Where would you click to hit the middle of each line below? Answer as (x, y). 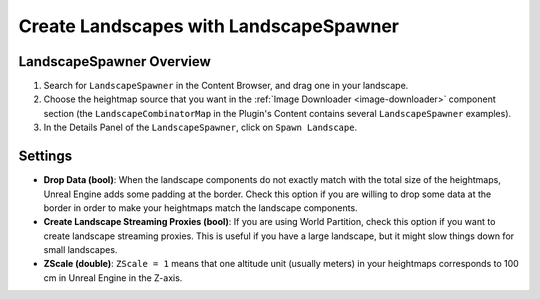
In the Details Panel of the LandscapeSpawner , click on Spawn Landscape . (200, 127)
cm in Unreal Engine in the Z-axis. (113, 277)
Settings (45, 156)
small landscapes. (80, 250)
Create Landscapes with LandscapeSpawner (209, 26)
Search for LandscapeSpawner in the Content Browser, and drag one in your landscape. (226, 86)
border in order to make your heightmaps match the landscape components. (201, 207)
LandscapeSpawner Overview (115, 61)
